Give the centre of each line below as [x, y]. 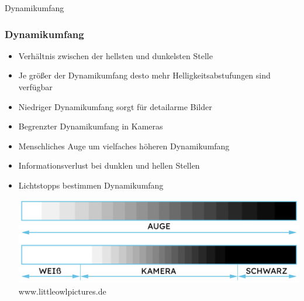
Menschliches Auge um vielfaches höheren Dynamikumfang [124, 146]
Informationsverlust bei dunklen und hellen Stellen [109, 165]
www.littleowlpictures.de [62, 291]
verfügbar [35, 87]
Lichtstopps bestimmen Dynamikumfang [91, 185]
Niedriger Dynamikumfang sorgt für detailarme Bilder [115, 106]
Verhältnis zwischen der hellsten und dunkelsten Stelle [115, 55]
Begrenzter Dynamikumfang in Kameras [91, 126]
